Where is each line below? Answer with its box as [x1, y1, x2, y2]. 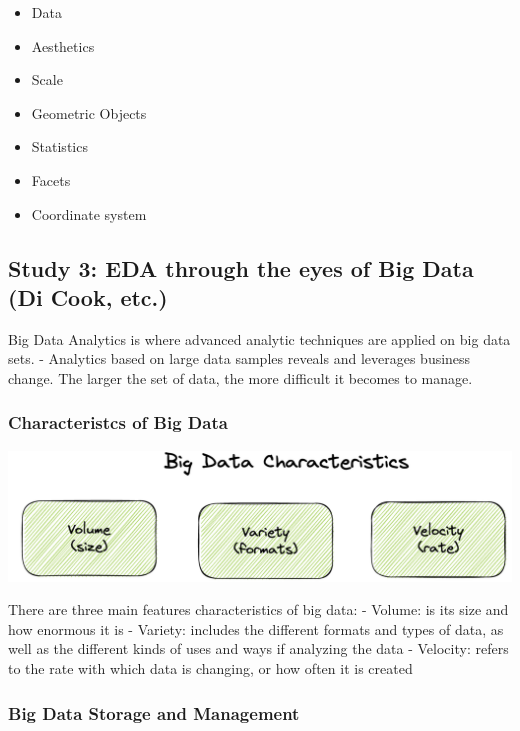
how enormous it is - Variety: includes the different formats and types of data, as [8, 618, 504, 639]
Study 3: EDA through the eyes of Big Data [8, 252, 474, 283]
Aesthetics [31, 35, 95, 56]
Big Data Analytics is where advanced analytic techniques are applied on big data [8, 328, 511, 349]
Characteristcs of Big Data [8, 410, 228, 435]
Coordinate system [31, 203, 147, 224]
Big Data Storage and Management [8, 700, 300, 725]
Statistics [31, 136, 88, 157]
